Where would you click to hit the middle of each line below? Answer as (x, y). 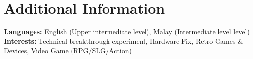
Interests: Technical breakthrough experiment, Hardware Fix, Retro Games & (124, 41)
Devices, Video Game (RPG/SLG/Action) (68, 50)
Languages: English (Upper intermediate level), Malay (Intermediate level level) (127, 31)
